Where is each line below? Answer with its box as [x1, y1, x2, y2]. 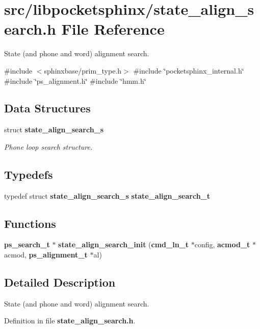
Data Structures [4, 100, 91, 116]
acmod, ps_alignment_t [4, 249, 88, 260]
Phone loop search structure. [4, 141, 93, 152]
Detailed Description [4, 274, 116, 290]
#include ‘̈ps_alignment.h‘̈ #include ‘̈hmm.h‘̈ [4, 75, 146, 86]
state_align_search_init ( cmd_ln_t [58, 239, 189, 250]
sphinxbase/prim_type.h [44, 65, 122, 76]
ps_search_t [4, 239, 50, 250]
